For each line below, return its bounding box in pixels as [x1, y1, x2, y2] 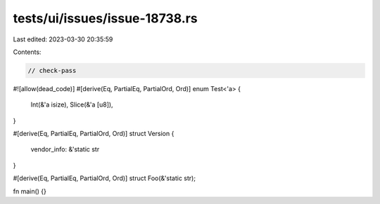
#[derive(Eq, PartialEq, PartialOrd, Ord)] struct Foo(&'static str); [13, 174, 196, 182]
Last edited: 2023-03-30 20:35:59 [13, 35, 113, 43]
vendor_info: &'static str [30, 145, 100, 154]
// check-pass [27, 67, 77, 74]
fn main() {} [13, 186, 47, 196]
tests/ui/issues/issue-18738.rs [13, 11, 198, 26]
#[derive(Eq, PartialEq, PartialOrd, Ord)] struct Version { [13, 130, 175, 138]
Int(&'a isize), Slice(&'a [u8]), [30, 100, 113, 109]
